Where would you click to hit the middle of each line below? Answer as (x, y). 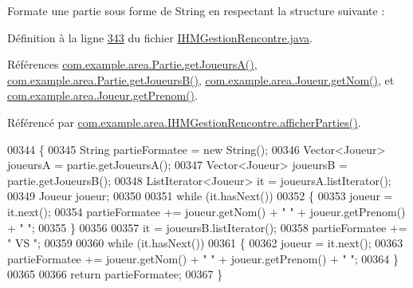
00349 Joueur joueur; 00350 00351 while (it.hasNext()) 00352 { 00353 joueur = (200, 196)
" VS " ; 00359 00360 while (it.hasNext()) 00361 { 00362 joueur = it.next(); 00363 (205, 243)
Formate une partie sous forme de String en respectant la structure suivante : (196, 10)
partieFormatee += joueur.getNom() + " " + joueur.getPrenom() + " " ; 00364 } (203, 258)
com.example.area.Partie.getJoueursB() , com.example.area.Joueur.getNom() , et (201, 79)
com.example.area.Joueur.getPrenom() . (102, 95)
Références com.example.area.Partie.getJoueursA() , (132, 64)
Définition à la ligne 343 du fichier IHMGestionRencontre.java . (160, 37)
